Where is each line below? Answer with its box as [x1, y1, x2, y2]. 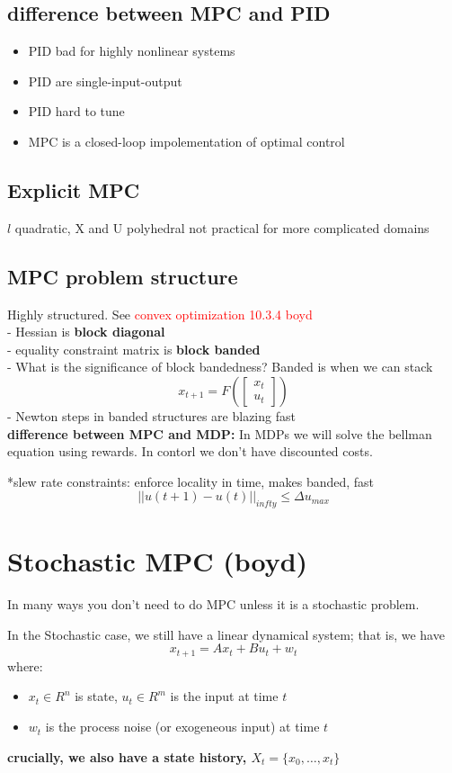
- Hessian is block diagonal [7, 322, 165, 341]
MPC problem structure [7, 262, 238, 290]
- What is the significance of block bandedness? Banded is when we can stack [7, 357, 433, 376]
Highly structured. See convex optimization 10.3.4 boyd [7, 304, 313, 323]
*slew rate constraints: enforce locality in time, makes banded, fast [7, 472, 375, 490]
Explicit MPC [7, 175, 140, 203]
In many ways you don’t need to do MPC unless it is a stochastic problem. [7, 595, 420, 614]
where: [7, 656, 43, 675]
